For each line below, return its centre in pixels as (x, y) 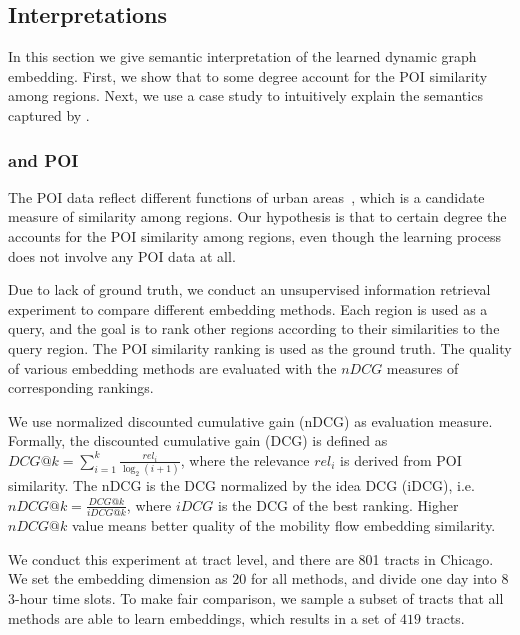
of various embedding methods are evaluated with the (172, 367)
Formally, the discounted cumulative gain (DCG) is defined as (198, 440)
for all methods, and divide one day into (373, 578)
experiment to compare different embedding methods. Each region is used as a (248, 308)
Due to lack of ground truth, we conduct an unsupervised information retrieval (249, 289)
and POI (43, 159)
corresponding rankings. (81, 387)
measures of (422, 367)
